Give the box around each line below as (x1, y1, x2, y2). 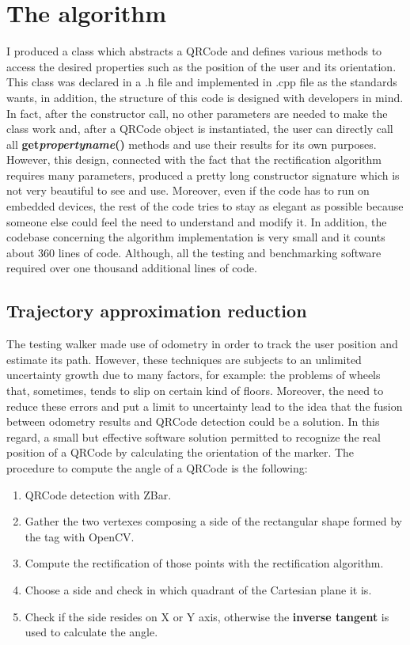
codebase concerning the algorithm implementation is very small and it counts (6, 229, 385, 245)
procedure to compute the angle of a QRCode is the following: (6, 459, 308, 476)
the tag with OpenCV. (25, 528, 135, 544)
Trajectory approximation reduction (6, 298, 307, 323)
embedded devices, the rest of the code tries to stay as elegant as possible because (6, 198, 404, 214)
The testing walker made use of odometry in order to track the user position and (6, 336, 398, 352)
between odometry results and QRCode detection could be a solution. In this (6, 413, 380, 430)
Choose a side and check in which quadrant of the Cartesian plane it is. (25, 581, 372, 598)
